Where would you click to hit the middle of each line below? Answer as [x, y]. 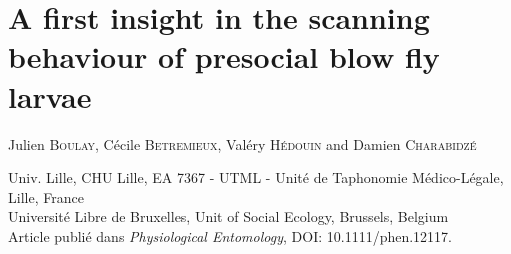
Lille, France [46, 196]
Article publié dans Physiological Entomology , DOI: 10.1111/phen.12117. [230, 235]
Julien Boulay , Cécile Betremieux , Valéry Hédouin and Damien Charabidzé [242, 143]
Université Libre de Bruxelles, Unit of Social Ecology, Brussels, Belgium [228, 216]
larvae [50, 95]
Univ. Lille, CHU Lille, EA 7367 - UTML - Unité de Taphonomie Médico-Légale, [256, 177]
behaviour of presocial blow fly [224, 56]
